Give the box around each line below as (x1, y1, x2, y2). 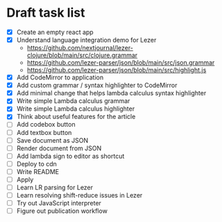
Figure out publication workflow (16, 207, 108, 215)
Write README (16, 167, 60, 175)
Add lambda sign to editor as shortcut (16, 152, 125, 160)
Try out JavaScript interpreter (16, 199, 102, 207)
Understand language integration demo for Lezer (16, 36, 157, 44)
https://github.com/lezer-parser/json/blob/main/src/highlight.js (26, 66, 207, 74)
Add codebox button (16, 120, 76, 129)
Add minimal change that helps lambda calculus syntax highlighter (16, 89, 207, 97)
